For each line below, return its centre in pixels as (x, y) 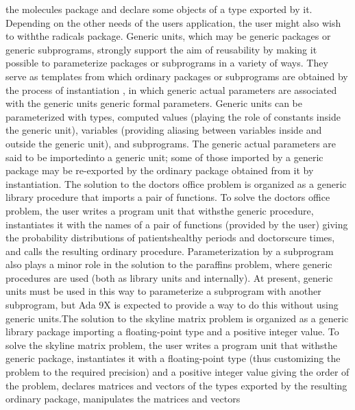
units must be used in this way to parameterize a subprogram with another (163, 291)
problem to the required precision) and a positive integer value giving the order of (177, 372)
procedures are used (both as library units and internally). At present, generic (169, 277)
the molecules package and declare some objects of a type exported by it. (159, 9)
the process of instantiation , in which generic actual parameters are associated (171, 89)
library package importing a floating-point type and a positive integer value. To (172, 331)
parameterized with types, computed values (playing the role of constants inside (173, 116)
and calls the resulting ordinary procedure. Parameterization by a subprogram (170, 251)
